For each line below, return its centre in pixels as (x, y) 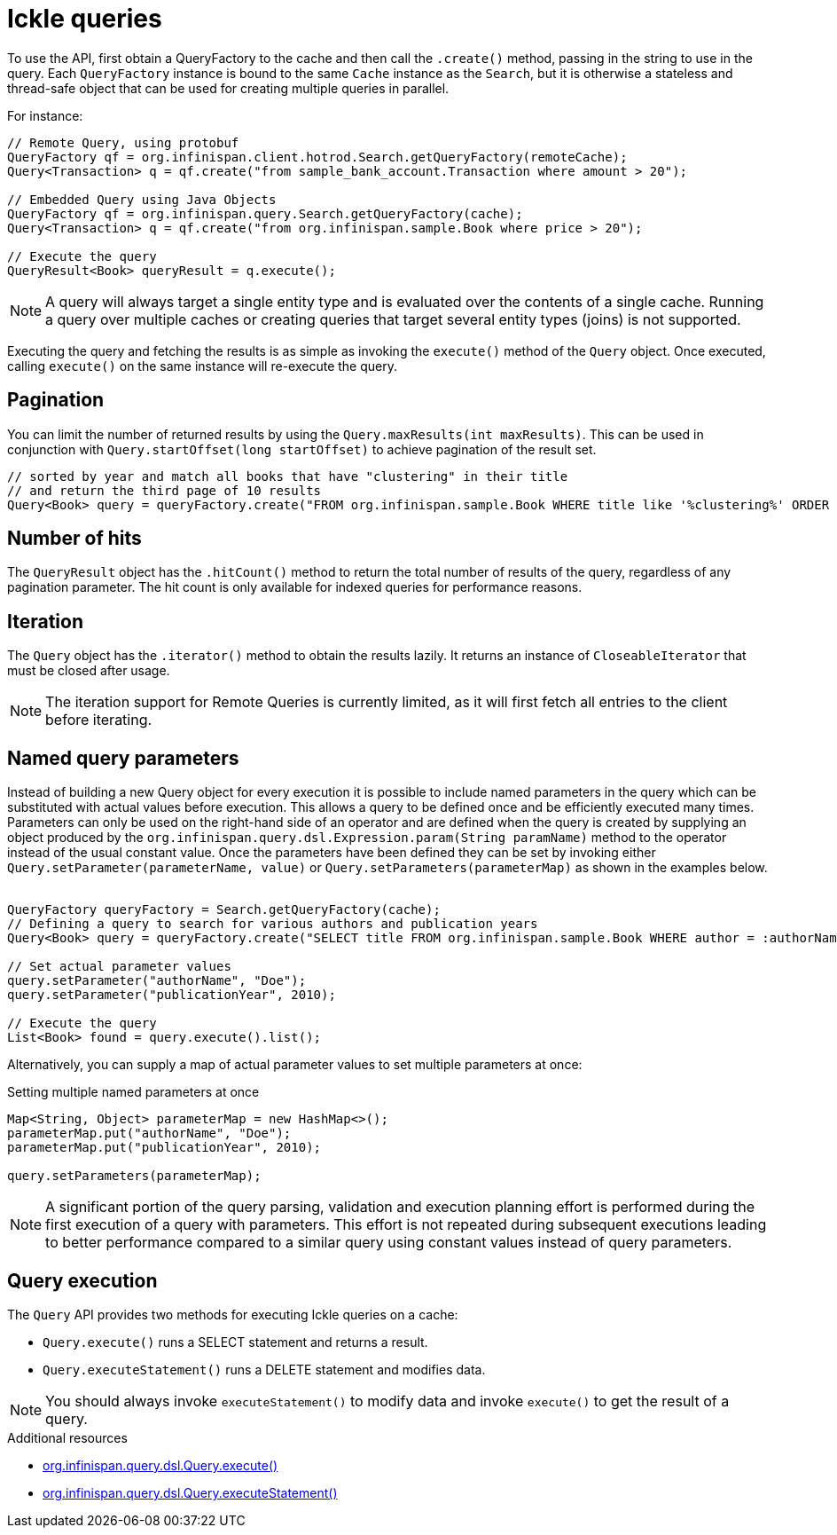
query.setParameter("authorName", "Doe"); (157, 981)
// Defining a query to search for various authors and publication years (273, 924)
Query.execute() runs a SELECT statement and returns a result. (235, 1342)
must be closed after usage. (89, 671)
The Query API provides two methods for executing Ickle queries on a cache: (233, 1314)
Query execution (82, 1280)
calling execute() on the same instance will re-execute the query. (202, 366)
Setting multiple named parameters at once (133, 1092)
